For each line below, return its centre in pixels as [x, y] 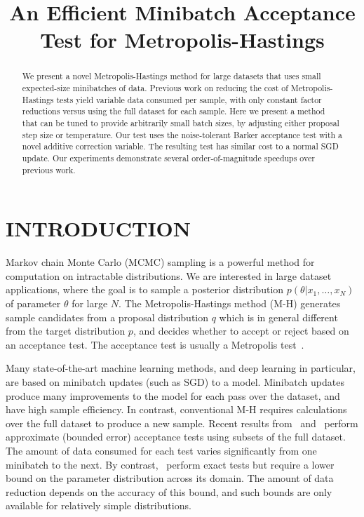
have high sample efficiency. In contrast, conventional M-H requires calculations [176, 409]
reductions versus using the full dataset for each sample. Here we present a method [174, 111]
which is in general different [278, 317]
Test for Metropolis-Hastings [182, 40]
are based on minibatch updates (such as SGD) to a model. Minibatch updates [175, 381]
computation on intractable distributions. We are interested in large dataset [169, 275]
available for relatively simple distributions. [99, 505]
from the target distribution [66, 331]
